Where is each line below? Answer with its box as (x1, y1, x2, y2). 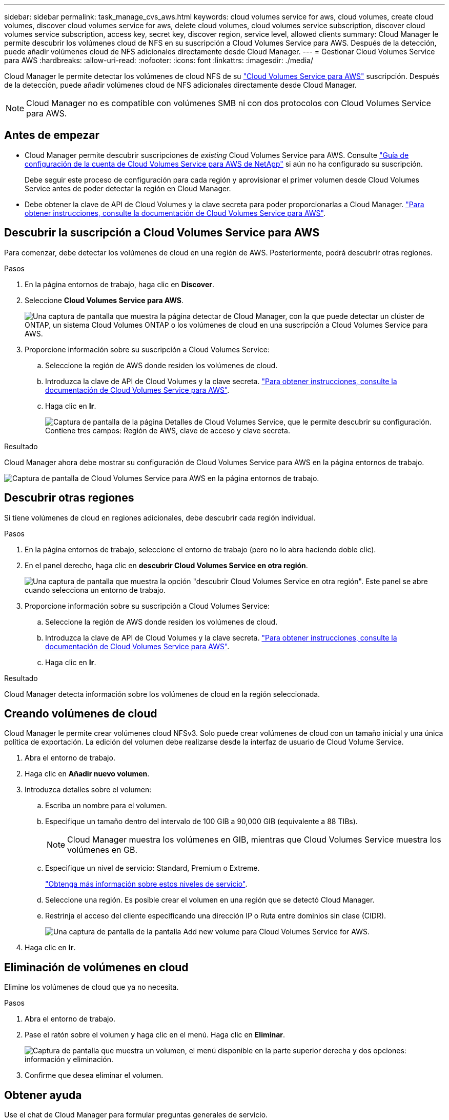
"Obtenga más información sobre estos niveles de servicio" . (45, 879, 248, 889)
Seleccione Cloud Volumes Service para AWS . (25, 295, 184, 305)
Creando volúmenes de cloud (4, 707, 157, 720)
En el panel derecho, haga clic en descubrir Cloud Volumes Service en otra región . (25, 561, 308, 570)
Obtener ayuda (4, 1088, 82, 1102)
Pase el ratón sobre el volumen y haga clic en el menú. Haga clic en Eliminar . (25, 1030, 285, 1039)
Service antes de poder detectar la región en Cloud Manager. (25, 184, 231, 193)
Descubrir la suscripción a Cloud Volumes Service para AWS (4, 226, 320, 239)
